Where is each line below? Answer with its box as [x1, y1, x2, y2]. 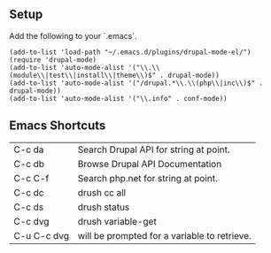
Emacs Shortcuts [9, 119, 106, 134]
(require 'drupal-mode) [9, 55, 97, 65]
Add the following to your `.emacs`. [9, 30, 137, 41]
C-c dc [13, 186, 44, 198]
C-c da [13, 143, 44, 156]
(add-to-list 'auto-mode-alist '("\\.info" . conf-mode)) [9, 94, 228, 103]
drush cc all [77, 186, 127, 198]
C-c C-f [13, 172, 50, 184]
